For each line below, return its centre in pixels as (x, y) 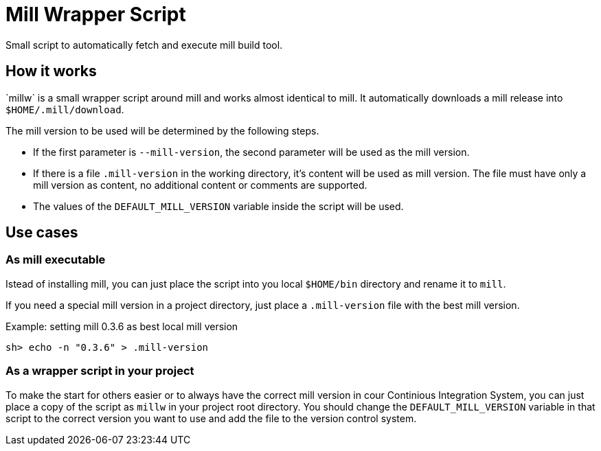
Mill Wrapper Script (96, 14)
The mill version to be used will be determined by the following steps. (162, 130)
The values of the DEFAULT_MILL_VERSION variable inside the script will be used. (218, 206)
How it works (51, 71)
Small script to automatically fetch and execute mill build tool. (144, 45)
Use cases (42, 233)
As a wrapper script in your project (100, 371)
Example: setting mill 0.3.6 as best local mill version (122, 326)
